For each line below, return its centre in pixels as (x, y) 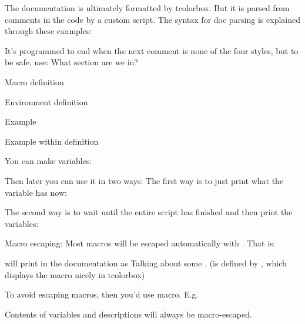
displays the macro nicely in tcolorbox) (75, 274)
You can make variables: (48, 161)
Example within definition (52, 141)
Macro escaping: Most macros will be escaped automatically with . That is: (140, 243)
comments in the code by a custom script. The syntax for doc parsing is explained (152, 19)
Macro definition (34, 81)
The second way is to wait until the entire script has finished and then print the (149, 212)
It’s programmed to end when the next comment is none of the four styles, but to (152, 50)
